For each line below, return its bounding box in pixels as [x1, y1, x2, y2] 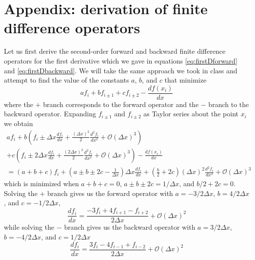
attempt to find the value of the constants [4, 75, 129, 85]
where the [4, 99, 33, 109]
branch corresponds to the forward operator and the [43, 99, 199, 109]
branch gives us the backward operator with [64, 222, 196, 232]
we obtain [4, 118, 33, 128]
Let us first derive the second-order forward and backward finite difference [4, 46, 226, 56]
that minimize [164, 75, 207, 85]
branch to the [208, 99, 249, 109]
